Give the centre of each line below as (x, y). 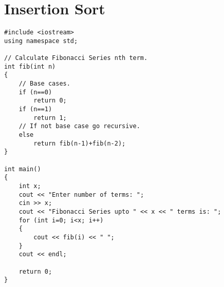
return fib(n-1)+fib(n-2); (80, 143)
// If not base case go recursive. (79, 126)
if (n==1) (35, 109)
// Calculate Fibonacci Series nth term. (76, 58)
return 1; (50, 118)
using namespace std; (41, 41)
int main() (23, 169)
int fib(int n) (30, 66)
